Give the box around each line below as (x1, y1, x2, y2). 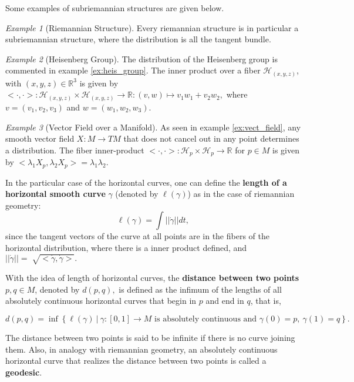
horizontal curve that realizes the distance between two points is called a (5, 354, 267, 367)
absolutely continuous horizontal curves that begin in (5, 294, 197, 307)
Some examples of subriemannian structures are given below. (5, 2, 224, 14)
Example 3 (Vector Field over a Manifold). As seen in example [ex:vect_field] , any (5, 120, 301, 133)
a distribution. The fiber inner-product (5, 143, 144, 156)
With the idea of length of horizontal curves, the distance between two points (5, 272, 299, 284)
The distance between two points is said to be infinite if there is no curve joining (5, 331, 295, 343)
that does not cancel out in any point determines (123, 132, 299, 145)
